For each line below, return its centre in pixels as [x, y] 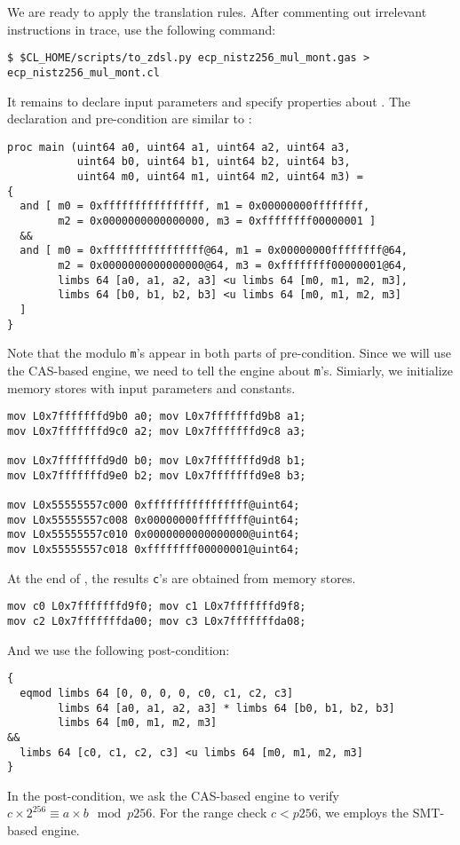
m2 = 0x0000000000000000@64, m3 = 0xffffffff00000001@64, [233, 265]
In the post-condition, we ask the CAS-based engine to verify [173, 795]
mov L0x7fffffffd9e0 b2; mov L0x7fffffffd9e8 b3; [157, 475]
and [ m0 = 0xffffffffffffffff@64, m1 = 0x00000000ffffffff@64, [214, 251]
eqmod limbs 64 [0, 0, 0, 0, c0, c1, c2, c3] [157, 693]
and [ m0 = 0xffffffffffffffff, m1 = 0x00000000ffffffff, [195, 206]
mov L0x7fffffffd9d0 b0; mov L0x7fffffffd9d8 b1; [157, 461]
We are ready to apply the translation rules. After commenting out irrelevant [217, 12]
